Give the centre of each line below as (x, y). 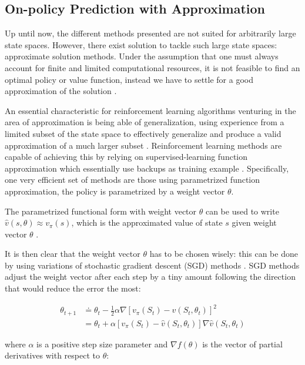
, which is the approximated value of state (147, 222)
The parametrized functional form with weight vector (101, 211)
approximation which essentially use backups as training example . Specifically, (147, 168)
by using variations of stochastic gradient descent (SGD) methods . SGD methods (152, 265)
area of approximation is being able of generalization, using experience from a (145, 122)
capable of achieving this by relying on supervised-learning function (126, 157)
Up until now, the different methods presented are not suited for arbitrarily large (150, 33)
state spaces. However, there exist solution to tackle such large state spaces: (141, 44)
